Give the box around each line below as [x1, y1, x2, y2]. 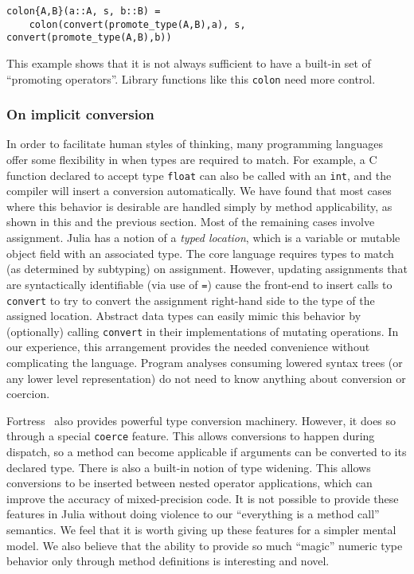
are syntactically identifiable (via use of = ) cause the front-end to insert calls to [6, 275, 393, 292]
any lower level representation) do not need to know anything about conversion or [6, 369, 406, 386]
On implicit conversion [6, 104, 154, 124]
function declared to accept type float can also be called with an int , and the [6, 166, 392, 183]
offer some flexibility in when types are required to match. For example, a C [6, 151, 377, 168]
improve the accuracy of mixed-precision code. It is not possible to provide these [6, 490, 399, 506]
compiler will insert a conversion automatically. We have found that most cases [6, 182, 392, 199]
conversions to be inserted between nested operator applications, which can [6, 474, 373, 491]
